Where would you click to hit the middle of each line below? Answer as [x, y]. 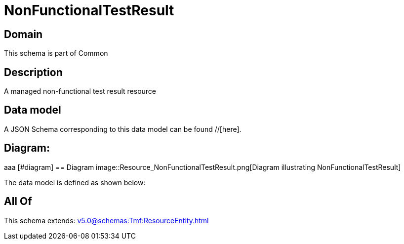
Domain [23, 34]
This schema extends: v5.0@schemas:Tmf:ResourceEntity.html [106, 220]
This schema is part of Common [56, 53]
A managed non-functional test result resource [80, 91]
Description [33, 72]
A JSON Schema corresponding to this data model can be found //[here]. [123, 129]
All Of [18, 202]
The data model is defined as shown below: [75, 182]
